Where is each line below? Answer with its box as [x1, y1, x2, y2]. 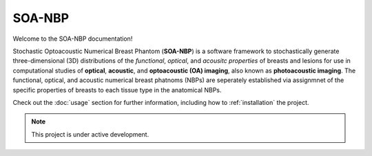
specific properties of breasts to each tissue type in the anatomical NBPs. [12, 86, 222, 94]
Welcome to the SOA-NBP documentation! [12, 35, 133, 43]
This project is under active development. [31, 130, 149, 138]
